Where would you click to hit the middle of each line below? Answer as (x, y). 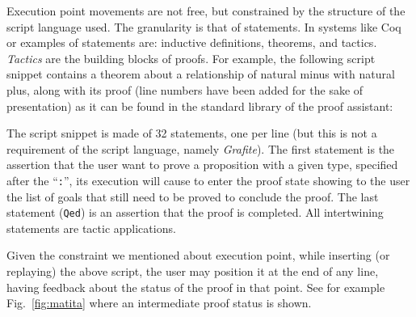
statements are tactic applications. (91, 228)
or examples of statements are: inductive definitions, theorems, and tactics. (192, 42)
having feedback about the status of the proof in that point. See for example (196, 287)
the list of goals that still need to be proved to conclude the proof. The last (193, 196)
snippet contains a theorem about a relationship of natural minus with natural (201, 74)
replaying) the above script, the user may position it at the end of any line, (193, 271)
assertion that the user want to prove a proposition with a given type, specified (202, 165)
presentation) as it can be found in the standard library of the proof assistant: (200, 106)
